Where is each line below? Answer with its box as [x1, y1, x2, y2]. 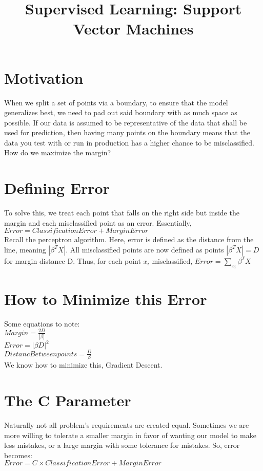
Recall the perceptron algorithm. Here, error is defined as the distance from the [4, 234, 254, 245]
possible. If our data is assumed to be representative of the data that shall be [4, 117, 247, 128]
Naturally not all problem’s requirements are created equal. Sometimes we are [4, 420, 249, 430]
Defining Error [4, 177, 110, 198]
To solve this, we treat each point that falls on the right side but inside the [4, 207, 239, 218]
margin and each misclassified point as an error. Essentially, [4, 217, 192, 228]
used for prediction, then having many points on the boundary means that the [4, 127, 250, 138]
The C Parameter [4, 390, 131, 411]
